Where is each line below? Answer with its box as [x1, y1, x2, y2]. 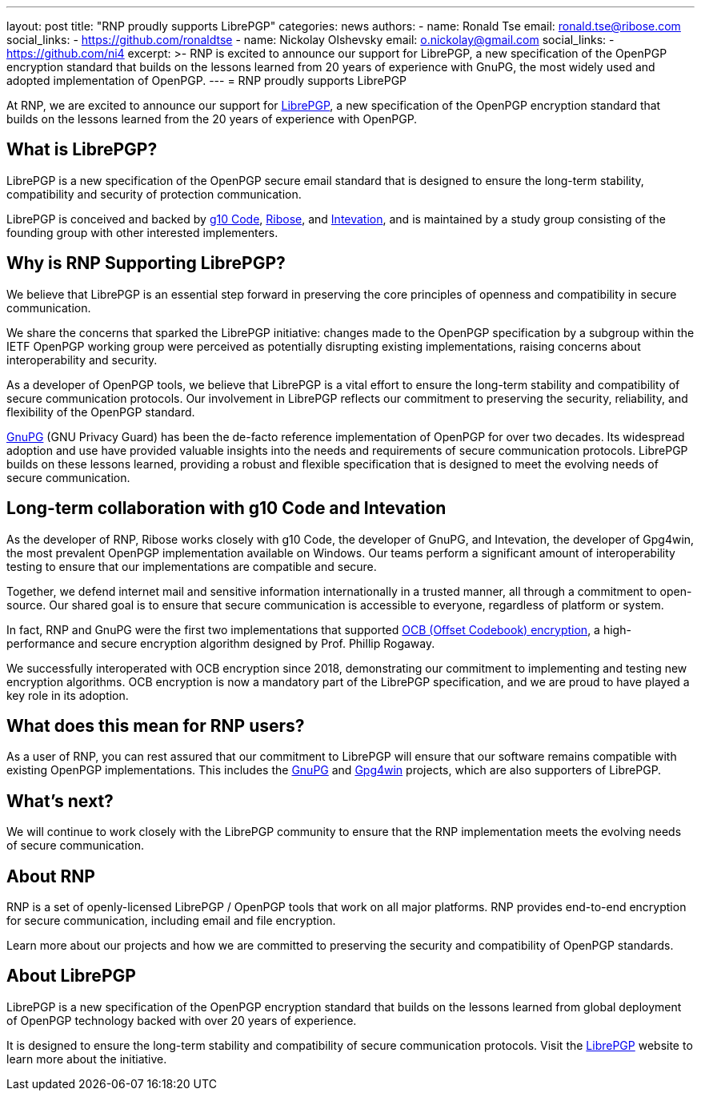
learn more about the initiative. [6, 1051, 167, 1066]
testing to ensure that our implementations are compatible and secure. [6, 559, 377, 573]
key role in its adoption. [6, 688, 129, 702]
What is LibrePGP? [6, 139, 158, 160]
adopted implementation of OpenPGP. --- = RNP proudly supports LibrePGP [6, 74, 407, 87]
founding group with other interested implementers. [6, 225, 278, 239]
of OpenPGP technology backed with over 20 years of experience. [6, 1013, 357, 1027]
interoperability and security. [6, 352, 158, 367]
